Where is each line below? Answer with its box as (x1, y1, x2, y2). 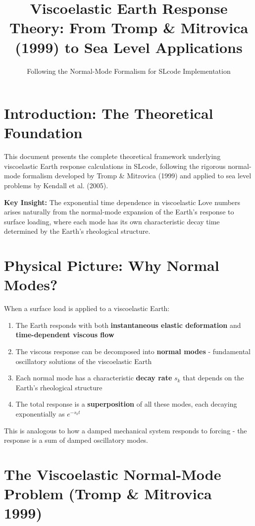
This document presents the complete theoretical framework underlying (4, 151, 221, 161)
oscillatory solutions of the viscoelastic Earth (15, 356, 152, 366)
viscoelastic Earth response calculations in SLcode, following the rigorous (4, 160, 226, 171)
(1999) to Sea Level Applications (15, 37, 243, 57)
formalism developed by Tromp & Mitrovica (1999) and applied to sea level (22, 170, 252, 181)
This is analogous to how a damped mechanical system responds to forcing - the (4, 425, 247, 435)
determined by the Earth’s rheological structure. (4, 226, 151, 236)
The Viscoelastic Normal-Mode (4, 464, 221, 484)
